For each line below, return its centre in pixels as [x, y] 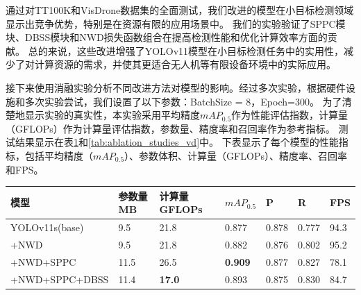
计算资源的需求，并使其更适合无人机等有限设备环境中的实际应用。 [185, 64]
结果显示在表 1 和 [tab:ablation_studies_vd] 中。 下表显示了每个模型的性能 [177, 142]
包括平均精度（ [59, 155]
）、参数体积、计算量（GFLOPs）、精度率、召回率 [236, 155]
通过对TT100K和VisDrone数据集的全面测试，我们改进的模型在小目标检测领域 [180, 10]
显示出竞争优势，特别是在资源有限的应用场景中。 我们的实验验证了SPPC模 [176, 23]
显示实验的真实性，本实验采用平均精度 [112, 115]
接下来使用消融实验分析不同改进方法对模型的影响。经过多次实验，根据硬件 [176, 87]
